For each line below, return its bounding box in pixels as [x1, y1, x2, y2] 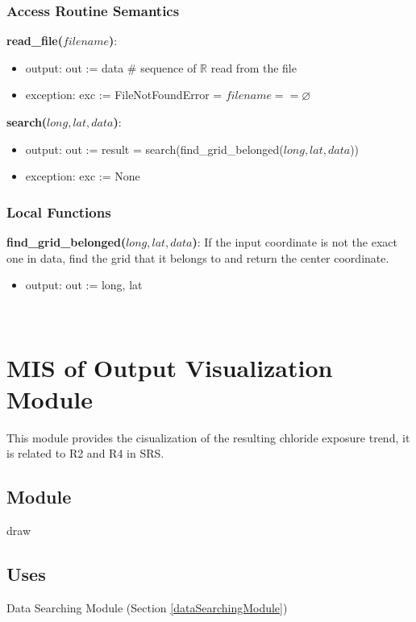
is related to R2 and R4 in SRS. [6, 445, 164, 462]
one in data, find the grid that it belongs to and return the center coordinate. [6, 249, 389, 266]
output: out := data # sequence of [25, 59, 197, 76]
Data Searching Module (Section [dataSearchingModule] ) [6, 599, 288, 616]
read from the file [210, 59, 297, 76]
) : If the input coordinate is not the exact [192, 234, 397, 250]
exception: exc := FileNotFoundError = [25, 86, 223, 103]
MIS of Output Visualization [6, 350, 333, 384]
